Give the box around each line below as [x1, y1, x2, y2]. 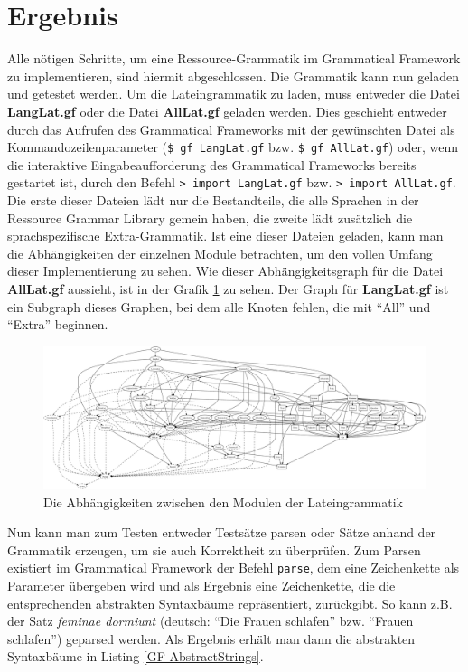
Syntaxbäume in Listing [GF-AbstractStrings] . [7, 647, 264, 666]
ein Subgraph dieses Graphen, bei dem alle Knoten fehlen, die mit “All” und [7, 297, 431, 316]
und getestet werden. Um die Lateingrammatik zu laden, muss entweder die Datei [7, 84, 460, 103]
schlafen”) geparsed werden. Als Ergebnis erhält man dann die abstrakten [7, 629, 416, 648]
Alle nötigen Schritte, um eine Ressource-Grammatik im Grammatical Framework [7, 49, 461, 68]
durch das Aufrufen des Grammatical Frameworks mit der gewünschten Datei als [7, 119, 455, 138]
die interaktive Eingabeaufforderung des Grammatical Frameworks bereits [7, 155, 417, 174]
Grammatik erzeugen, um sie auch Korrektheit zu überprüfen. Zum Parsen [7, 540, 421, 559]
